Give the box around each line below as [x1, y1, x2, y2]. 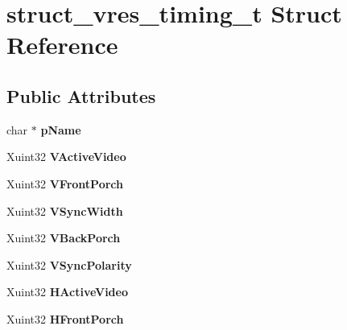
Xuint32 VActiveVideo [6, 148, 126, 165]
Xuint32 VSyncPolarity [6, 256, 132, 273]
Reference [6, 28, 118, 61]
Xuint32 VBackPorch [6, 229, 121, 246]
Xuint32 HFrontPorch [6, 310, 124, 327]
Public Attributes [6, 83, 156, 108]
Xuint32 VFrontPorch [6, 175, 123, 192]
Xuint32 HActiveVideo [6, 283, 128, 300]
